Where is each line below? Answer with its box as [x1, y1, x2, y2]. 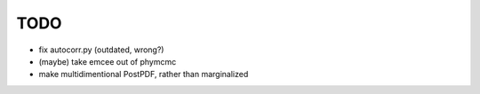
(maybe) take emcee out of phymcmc [38, 56, 177, 67]
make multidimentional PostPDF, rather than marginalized [38, 69, 249, 80]
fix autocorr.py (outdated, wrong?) [38, 44, 164, 55]
